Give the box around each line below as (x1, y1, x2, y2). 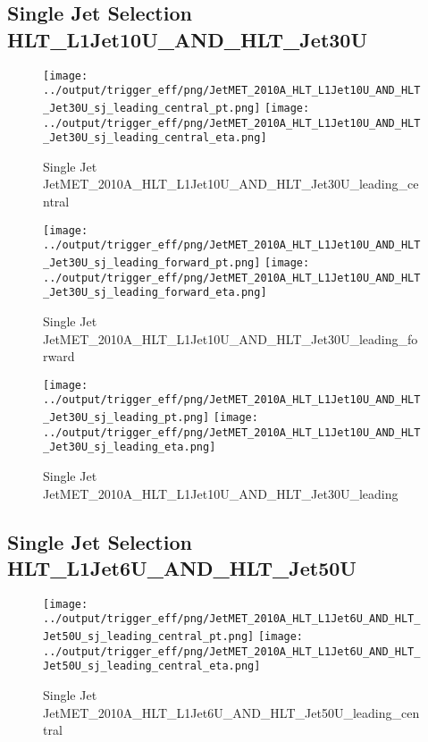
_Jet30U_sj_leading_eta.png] (43, 441, 216, 454)
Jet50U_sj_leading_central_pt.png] (43, 630, 255, 644)
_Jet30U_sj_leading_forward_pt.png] (43, 256, 261, 269)
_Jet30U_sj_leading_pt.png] (43, 411, 210, 425)
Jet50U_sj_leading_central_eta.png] (43, 660, 261, 673)
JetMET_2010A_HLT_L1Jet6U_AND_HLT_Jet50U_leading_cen (43, 703, 420, 721)
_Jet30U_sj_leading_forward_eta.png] (43, 286, 267, 299)
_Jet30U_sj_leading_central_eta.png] (43, 131, 267, 145)
